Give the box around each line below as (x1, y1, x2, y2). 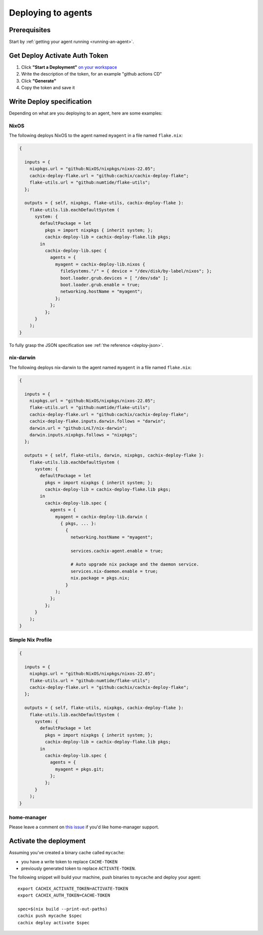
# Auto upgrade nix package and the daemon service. (71, 562, 199, 567)
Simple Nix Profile (9, 636, 52, 643)
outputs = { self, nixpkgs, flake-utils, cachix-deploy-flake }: (24, 200, 184, 206)
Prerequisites (9, 26, 51, 34)
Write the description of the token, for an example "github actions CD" (21, 71, 162, 77)
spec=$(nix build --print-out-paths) (18, 906, 108, 912)
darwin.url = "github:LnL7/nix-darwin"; (29, 425, 128, 431)
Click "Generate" (21, 78, 56, 84)
